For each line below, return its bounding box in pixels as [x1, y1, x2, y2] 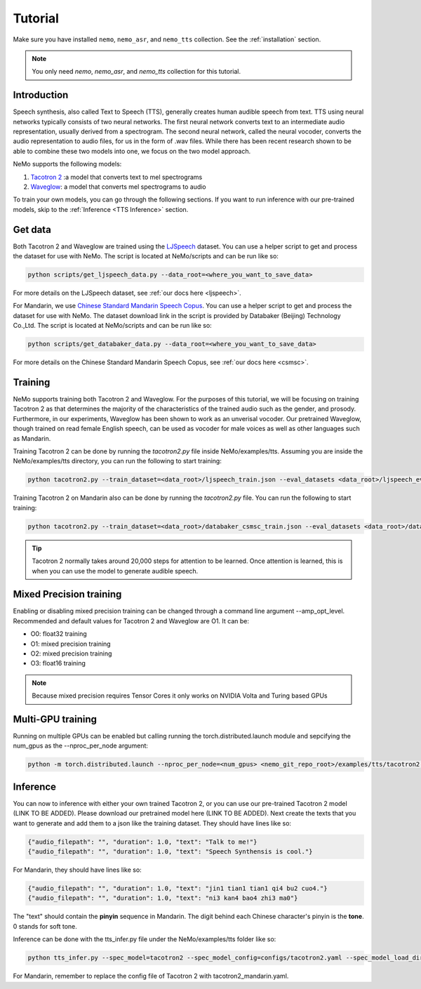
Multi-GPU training [13, 713, 98, 725]
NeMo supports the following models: [13, 160, 122, 168]
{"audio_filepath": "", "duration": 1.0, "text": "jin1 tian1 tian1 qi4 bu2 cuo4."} [27, 884, 328, 893]
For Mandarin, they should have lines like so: [13, 865, 142, 874]
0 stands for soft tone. [13, 922, 77, 930]
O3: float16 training [30, 659, 86, 668]
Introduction [13, 89, 69, 101]
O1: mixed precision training [30, 639, 112, 648]
